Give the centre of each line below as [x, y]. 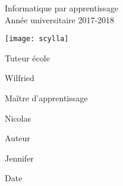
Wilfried [20, 78]
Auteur [18, 138]
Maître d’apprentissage [46, 98]
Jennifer [19, 158]
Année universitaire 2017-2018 [60, 19]
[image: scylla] [37, 39]
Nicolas [18, 118]
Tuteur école [27, 58]
